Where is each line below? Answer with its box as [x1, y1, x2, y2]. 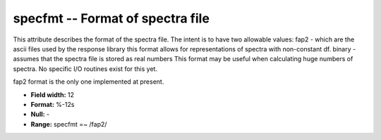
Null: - [30, 110, 50, 119]
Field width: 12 [30, 90, 74, 98]
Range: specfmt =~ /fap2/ [30, 120, 107, 128]
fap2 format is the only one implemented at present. [13, 77, 164, 86]
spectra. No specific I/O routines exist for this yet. [13, 64, 158, 73]
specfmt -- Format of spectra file [13, 11, 210, 26]
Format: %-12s [30, 100, 75, 108]
